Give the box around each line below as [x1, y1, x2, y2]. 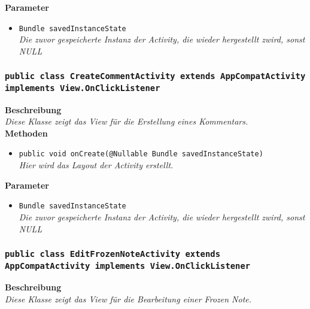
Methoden [5, 126, 48, 139]
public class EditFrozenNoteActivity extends [5, 249, 221, 259]
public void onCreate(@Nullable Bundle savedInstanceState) [19, 150, 263, 159]
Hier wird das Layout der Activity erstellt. [19, 159, 174, 171]
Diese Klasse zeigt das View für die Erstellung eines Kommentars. [5, 115, 248, 128]
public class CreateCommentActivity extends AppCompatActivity [5, 71, 306, 81]
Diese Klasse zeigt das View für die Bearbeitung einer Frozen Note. [5, 293, 252, 305]
